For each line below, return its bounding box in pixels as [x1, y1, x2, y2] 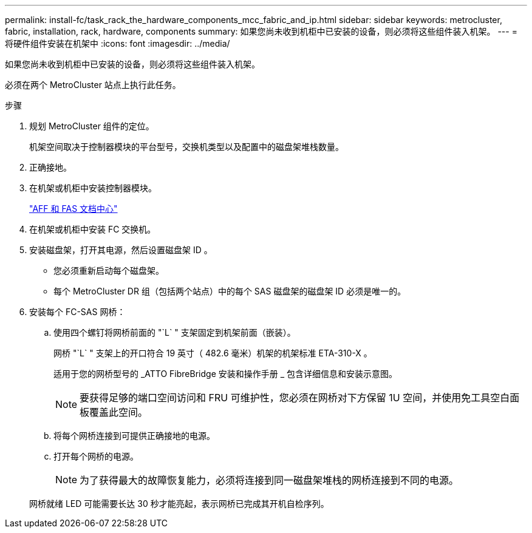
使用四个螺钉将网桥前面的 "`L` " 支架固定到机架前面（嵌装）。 [53, 327, 296, 338]
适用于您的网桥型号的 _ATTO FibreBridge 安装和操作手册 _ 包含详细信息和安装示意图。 [53, 368, 397, 379]
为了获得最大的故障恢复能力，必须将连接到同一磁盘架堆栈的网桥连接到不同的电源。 [80, 474, 459, 486]
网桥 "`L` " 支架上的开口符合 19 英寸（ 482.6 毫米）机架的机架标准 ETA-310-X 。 [53, 348, 372, 358]
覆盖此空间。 [89, 406, 148, 418]
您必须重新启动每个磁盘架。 [53, 265, 164, 276]
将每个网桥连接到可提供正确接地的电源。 [53, 430, 215, 441]
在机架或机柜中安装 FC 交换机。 [29, 224, 156, 234]
